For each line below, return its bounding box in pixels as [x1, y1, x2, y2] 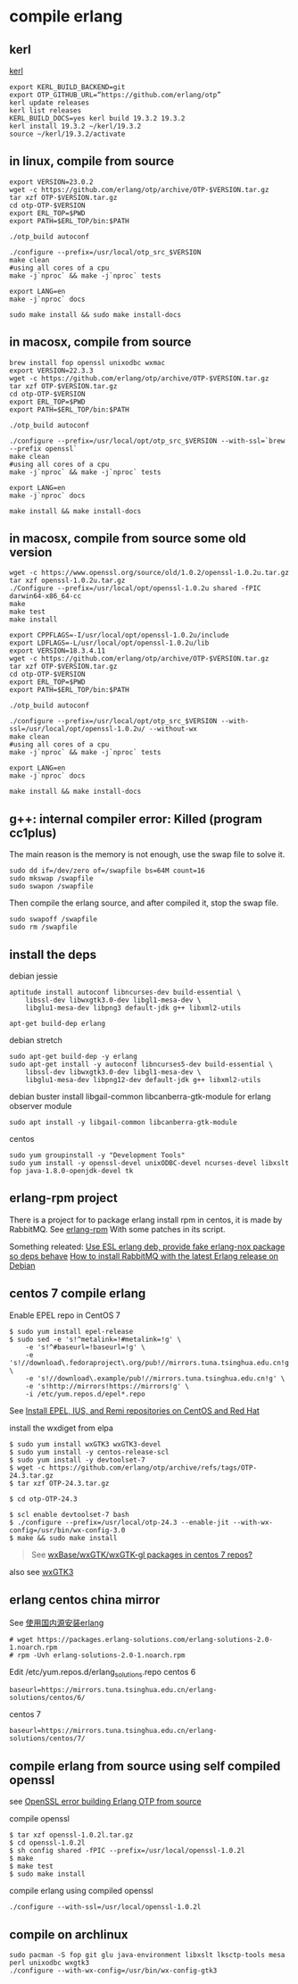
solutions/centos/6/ [9, 1694, 87, 1703]
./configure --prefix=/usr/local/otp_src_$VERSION [9, 247, 202, 256]
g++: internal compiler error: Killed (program [9, 811, 263, 827]
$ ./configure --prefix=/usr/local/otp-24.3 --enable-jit [9, 1518, 229, 1527]
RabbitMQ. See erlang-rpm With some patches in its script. [9, 1223, 226, 1234]
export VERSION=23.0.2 [9, 177, 94, 187]
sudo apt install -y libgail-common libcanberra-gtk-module [9, 1118, 238, 1127]
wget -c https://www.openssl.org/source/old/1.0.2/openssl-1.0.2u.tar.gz [9, 569, 290, 578]
